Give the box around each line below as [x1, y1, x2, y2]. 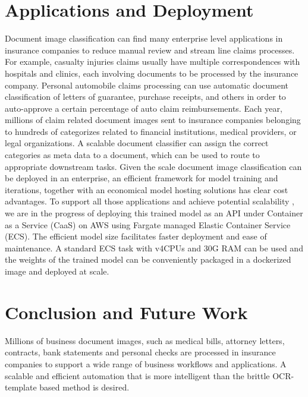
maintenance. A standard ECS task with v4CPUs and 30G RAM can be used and [5, 241, 303, 254]
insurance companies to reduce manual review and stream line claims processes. [5, 43, 295, 56]
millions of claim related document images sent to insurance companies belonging [5, 114, 301, 126]
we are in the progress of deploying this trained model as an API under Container [5, 207, 303, 219]
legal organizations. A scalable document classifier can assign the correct [5, 137, 269, 149]
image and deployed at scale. [5, 265, 109, 277]
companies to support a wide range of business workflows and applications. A [5, 357, 287, 370]
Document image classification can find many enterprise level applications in [5, 32, 283, 45]
